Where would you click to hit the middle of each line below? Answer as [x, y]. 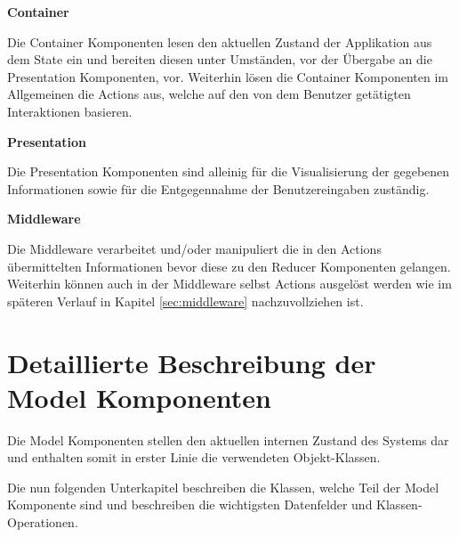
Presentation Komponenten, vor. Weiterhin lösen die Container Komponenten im [228, 76]
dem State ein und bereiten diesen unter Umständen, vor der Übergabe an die [220, 59]
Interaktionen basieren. [70, 111]
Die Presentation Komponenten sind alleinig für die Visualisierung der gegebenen [229, 171]
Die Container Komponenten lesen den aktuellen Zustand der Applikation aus [220, 41]
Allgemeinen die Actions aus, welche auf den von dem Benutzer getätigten [209, 94]
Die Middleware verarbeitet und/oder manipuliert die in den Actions [194, 248]
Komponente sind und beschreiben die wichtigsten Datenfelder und [190, 504]
